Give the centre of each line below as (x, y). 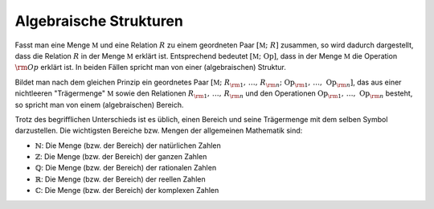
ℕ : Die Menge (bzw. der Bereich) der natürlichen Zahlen (128, 145)
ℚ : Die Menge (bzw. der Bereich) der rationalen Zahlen (126, 168)
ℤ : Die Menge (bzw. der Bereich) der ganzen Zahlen (121, 157)
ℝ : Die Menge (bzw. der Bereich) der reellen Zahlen (120, 179)
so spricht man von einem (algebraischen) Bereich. (99, 104)
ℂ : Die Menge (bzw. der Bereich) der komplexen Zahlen (127, 191)
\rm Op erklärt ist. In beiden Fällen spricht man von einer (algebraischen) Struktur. (151, 68)
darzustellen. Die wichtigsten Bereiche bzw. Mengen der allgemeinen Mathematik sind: (159, 131)
